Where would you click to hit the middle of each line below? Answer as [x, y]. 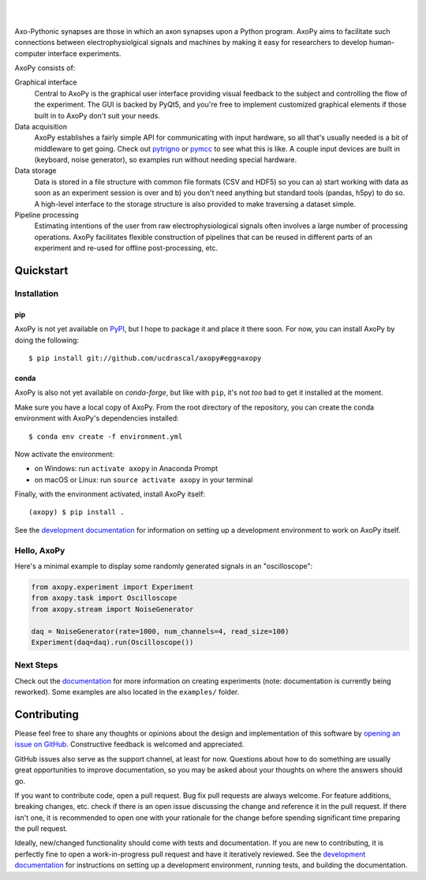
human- [382, 43]
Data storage [35, 170]
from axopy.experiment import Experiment [112, 587]
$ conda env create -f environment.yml [106, 436]
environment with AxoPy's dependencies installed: [97, 418]
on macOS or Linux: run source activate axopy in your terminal [144, 479]
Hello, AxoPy [40, 550]
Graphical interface [46, 82]
